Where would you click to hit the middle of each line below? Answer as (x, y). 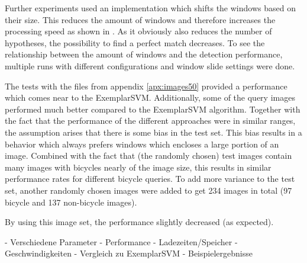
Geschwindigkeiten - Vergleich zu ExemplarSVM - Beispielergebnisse (129, 253)
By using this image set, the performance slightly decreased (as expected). (139, 222)
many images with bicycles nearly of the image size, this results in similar (138, 167)
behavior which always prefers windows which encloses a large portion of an (142, 144)
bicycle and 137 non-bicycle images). (71, 202)
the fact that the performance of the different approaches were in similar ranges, (150, 121)
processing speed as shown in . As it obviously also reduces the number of (138, 31)
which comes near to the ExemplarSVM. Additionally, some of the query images (150, 97)
